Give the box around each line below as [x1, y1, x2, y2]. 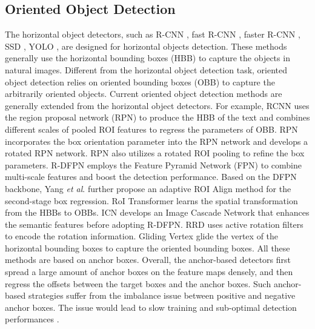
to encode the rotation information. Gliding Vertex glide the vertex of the [5, 230, 279, 242]
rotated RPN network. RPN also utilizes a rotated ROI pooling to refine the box [5, 147, 305, 159]
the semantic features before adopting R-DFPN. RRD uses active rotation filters [5, 218, 303, 230]
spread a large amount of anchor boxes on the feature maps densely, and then [5, 265, 293, 278]
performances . [5, 313, 59, 325]
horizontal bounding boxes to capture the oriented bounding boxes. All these [5, 241, 290, 254]
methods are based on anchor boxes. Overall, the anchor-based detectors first [5, 253, 291, 266]
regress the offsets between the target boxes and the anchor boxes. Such [5, 277, 271, 290]
